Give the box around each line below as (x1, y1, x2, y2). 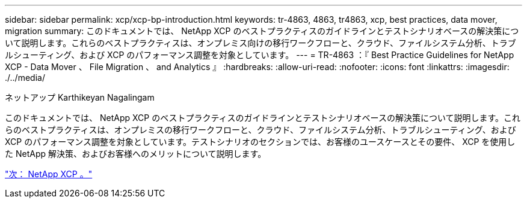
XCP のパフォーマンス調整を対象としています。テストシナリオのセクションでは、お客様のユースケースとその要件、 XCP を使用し (5, 137, 516, 147)
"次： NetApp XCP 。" (5, 169, 93, 179)
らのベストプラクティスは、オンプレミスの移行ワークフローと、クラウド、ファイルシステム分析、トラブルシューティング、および (5, 125, 516, 135)
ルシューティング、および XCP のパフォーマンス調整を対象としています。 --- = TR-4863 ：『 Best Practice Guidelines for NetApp (5, 50, 514, 60)
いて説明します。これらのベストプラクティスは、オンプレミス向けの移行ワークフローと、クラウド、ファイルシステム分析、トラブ (5, 38, 516, 48)
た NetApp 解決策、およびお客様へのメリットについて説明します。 (5, 149, 267, 159)
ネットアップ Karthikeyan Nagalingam (5, 92, 155, 102)
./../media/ (5, 72, 45, 83)
